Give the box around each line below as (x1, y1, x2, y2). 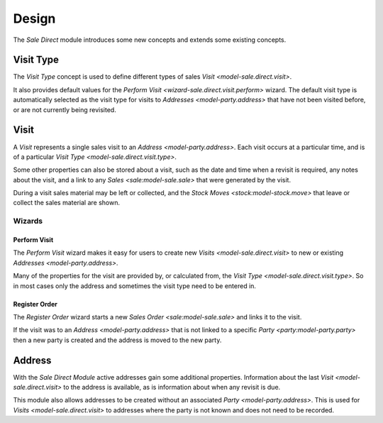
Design (13, 11, 56, 26)
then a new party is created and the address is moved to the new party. (13, 336, 222, 344)
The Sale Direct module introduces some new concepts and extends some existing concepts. (13, 35, 287, 44)
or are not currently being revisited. (13, 105, 116, 114)
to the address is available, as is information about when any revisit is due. (63, 383, 281, 392)
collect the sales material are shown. (13, 199, 121, 207)
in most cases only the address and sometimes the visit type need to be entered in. (13, 281, 257, 290)
